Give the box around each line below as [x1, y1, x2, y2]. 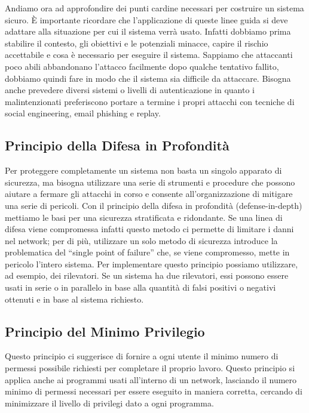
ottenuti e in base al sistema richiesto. [5, 292, 144, 305]
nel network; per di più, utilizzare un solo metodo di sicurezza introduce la [5, 234, 278, 246]
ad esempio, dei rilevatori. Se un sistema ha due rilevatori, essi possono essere [5, 269, 289, 282]
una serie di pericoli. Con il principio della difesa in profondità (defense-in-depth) [5, 199, 302, 211]
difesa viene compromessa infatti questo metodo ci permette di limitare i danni [5, 223, 294, 235]
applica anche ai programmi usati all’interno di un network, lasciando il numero [5, 373, 297, 386]
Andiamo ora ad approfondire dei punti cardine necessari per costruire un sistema [5, 2, 304, 14]
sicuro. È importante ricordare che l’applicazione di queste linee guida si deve [5, 13, 288, 26]
